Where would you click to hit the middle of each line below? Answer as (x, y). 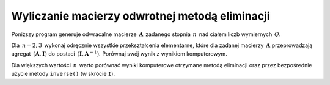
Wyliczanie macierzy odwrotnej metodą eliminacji (141, 16)
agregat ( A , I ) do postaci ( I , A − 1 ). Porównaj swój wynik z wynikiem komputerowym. (119, 54)
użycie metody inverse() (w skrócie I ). (63, 74)
